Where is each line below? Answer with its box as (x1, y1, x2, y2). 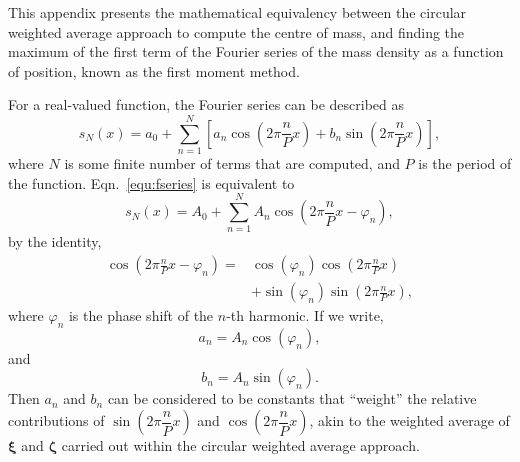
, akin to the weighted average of (309, 410, 510, 431)
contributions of (8, 410, 105, 431)
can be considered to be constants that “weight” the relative (107, 388, 477, 409)
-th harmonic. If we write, (226, 305, 384, 326)
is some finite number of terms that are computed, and (64, 153, 400, 174)
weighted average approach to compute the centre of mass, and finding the (8, 21, 465, 42)
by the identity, (8, 231, 102, 252)
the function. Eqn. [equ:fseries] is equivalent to (8, 172, 295, 193)
